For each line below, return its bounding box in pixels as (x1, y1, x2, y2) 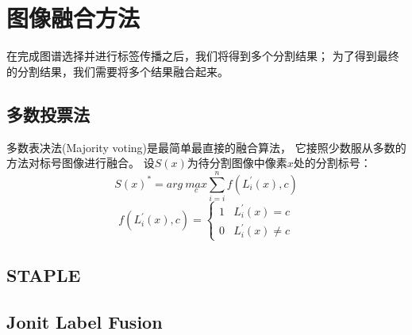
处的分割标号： (293, 154, 372, 171)
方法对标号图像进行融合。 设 (6, 154, 155, 171)
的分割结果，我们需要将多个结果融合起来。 (6, 63, 229, 79)
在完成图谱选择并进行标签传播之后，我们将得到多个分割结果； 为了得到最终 (6, 48, 399, 64)
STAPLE (6, 262, 81, 287)
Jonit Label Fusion (6, 309, 163, 333)
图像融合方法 (6, 2, 141, 34)
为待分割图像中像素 (187, 154, 287, 171)
